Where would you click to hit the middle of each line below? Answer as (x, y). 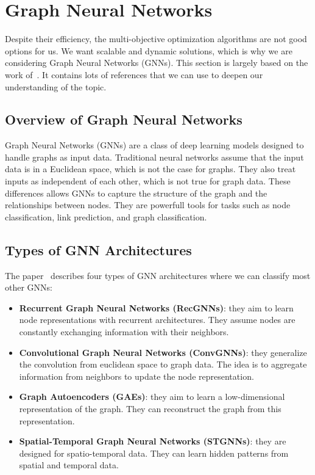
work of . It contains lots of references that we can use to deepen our (134, 74)
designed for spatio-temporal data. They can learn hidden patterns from (154, 453)
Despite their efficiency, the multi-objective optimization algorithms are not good (156, 39)
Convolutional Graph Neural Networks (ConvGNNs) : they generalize (163, 352)
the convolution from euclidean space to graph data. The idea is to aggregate (163, 364)
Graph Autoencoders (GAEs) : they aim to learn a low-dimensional (152, 397)
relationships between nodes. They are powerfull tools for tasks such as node (148, 205)
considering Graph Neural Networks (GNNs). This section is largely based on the (157, 63)
